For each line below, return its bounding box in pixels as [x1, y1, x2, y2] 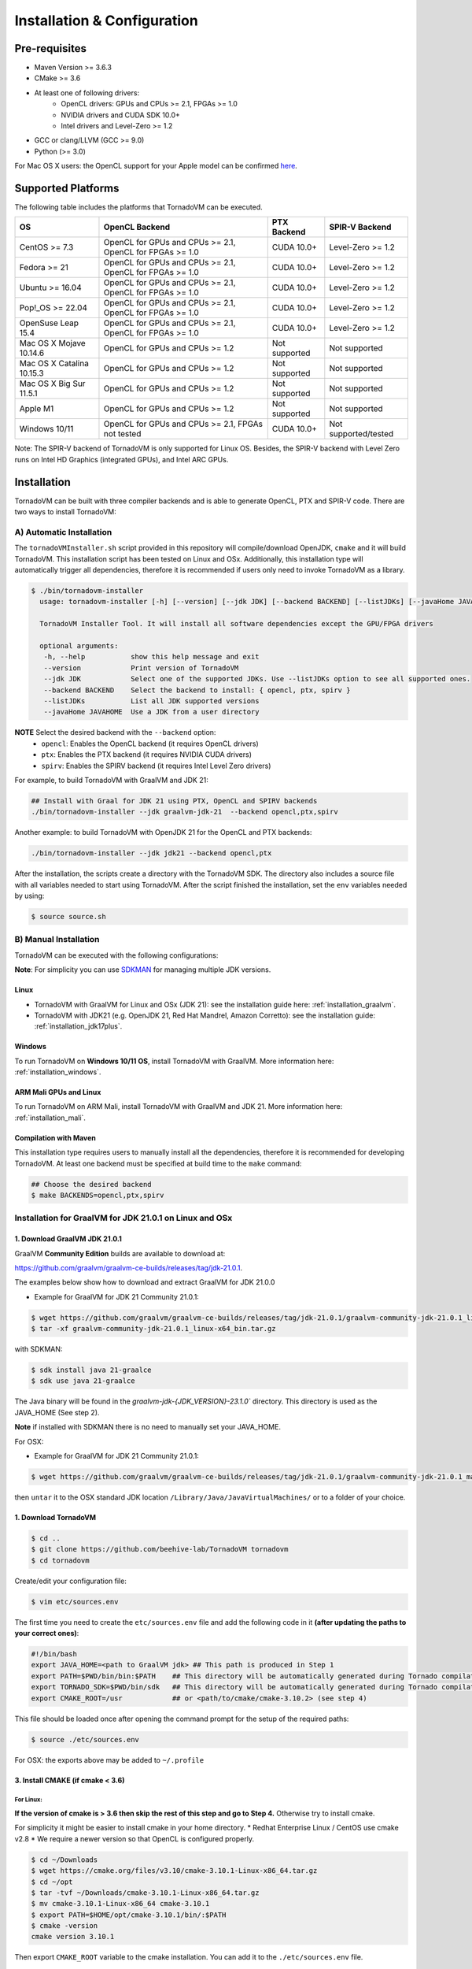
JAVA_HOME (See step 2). [14, 1407, 100, 1417]
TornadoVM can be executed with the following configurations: [14, 950, 219, 960]
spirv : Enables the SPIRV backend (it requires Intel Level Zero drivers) [41, 761, 271, 770]
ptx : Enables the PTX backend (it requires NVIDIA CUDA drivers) [41, 750, 252, 759]
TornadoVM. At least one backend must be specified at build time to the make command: [14, 1159, 302, 1168]
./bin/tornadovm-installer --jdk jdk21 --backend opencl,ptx [31, 849, 272, 858]
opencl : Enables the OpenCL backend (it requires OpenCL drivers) [41, 739, 259, 748]
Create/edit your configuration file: [14, 1576, 127, 1585]
